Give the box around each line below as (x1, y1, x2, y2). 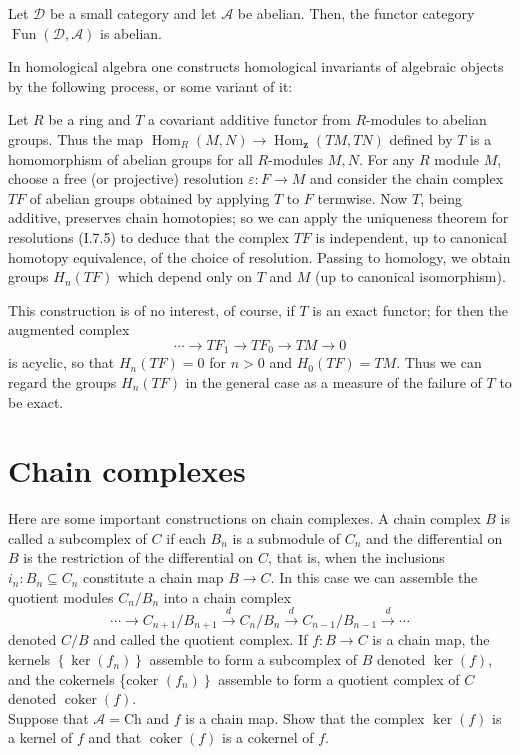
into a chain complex (163, 586, 291, 607)
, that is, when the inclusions (268, 547, 445, 568)
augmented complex (8, 319, 130, 340)
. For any (358, 148, 415, 169)
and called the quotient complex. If (93, 629, 308, 650)
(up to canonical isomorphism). (315, 266, 506, 287)
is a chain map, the (372, 629, 490, 650)
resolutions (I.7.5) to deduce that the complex (8, 226, 289, 247)
